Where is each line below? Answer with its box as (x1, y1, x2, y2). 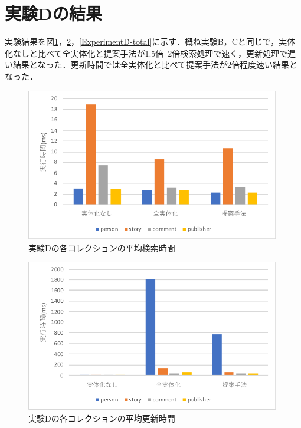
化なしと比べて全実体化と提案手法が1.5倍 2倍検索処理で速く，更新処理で (5, 47, 287, 59)
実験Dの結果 (5, 1, 102, 25)
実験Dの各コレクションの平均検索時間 (28, 241, 175, 253)
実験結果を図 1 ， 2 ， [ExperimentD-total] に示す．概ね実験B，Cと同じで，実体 (5, 35, 296, 48)
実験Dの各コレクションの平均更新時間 (28, 411, 175, 424)
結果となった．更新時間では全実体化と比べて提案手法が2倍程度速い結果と (12, 58, 298, 71)
